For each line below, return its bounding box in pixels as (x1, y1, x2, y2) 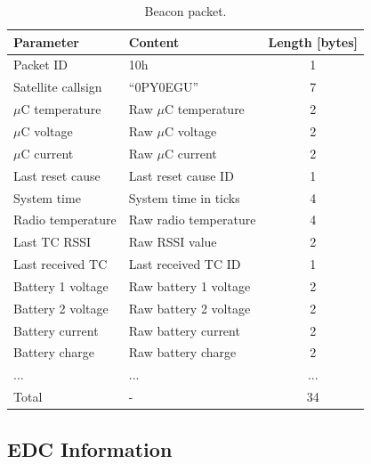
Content (128, 32, 180, 51)
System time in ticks (128, 188, 240, 207)
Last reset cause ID (128, 166, 234, 184)
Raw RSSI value (128, 232, 217, 251)
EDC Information (7, 435, 173, 462)
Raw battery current (128, 321, 240, 339)
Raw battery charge (128, 343, 237, 362)
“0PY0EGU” (128, 77, 199, 96)
